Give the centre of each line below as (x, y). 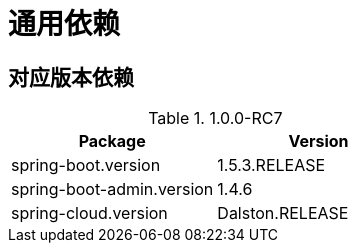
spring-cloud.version (89, 213)
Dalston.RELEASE (283, 213)
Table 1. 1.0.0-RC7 (215, 118)
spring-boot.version (86, 165)
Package (112, 141)
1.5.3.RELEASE (271, 165)
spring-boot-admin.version (112, 189)
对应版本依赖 (71, 77)
